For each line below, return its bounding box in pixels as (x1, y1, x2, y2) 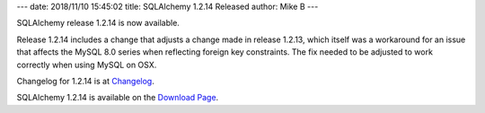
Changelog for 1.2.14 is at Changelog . (16, 75, 154, 86)
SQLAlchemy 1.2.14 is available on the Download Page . (16, 92, 219, 103)
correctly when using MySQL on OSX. (16, 59, 157, 70)
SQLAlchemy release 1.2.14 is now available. (16, 18, 180, 29)
